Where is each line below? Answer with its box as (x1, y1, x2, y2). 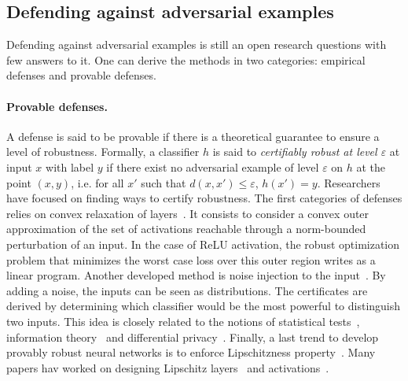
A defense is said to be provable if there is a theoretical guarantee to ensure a (6, 128, 380, 144)
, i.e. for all (71, 174, 124, 190)
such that (141, 174, 186, 190)
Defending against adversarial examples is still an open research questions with (6, 36, 387, 53)
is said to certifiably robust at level (212, 143, 377, 160)
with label (46, 158, 94, 175)
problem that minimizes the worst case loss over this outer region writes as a (6, 251, 376, 268)
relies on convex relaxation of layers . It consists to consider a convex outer (6, 205, 369, 221)
